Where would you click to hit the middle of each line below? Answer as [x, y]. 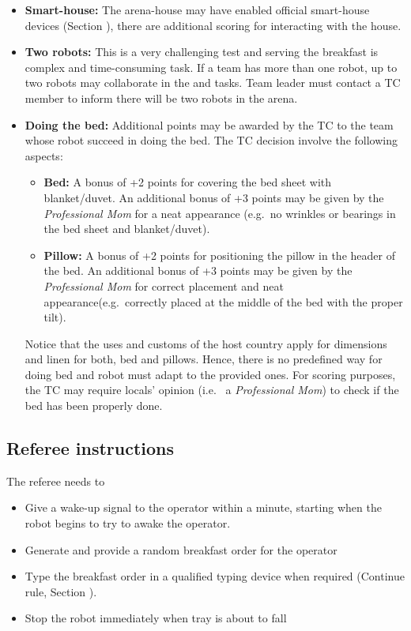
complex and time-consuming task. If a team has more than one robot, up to [211, 67]
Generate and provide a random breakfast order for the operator [181, 549]
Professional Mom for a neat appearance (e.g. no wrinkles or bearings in [220, 213]
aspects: [44, 155]
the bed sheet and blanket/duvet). [127, 229]
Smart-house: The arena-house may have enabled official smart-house [197, 9]
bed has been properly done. [94, 406]
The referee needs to [56, 481]
